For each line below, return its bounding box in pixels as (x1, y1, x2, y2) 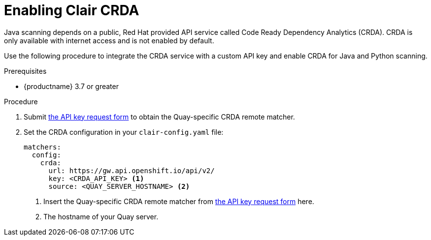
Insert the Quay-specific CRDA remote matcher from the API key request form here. (43, 197, 314, 206)
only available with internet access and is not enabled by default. (4, 36, 214, 45)
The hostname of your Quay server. (43, 212, 159, 221)
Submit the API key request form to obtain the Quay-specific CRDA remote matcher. (24, 112, 295, 121)
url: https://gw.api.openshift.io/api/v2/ (48, 166, 215, 175)
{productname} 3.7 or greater (24, 82, 119, 90)
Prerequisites (4, 66, 47, 75)
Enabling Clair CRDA (4, 2, 139, 19)
